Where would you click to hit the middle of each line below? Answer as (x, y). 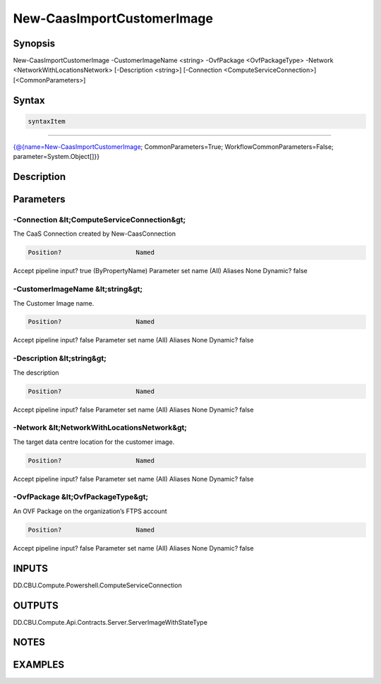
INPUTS (31, 568)
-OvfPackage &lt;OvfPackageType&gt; (80, 497)
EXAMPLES (39, 665)
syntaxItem (47, 121)
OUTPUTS (36, 605)
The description (36, 372)
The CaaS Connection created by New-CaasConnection (95, 234)
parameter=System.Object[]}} (56, 157)
